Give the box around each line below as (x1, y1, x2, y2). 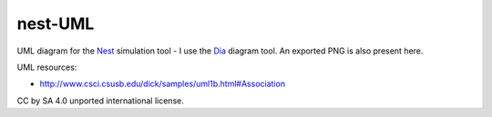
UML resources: (16, 62, 77, 73)
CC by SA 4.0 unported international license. (16, 95, 184, 106)
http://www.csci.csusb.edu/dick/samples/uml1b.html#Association (39, 78, 286, 90)
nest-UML (16, 14, 95, 34)
